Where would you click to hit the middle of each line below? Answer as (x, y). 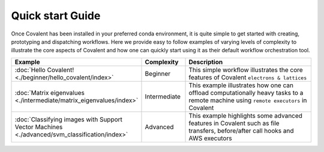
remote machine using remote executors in (248, 100)
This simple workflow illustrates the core (246, 70)
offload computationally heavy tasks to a (246, 93)
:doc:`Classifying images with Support (69, 119)
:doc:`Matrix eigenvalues (50, 93)
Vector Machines (39, 127)
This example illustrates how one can (241, 85)
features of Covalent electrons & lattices (248, 77)
